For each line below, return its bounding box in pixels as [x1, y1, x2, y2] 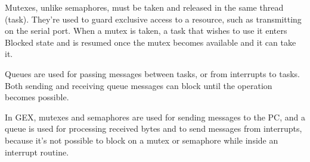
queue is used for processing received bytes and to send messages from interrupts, [5, 122, 302, 135]
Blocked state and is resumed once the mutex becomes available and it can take [5, 36, 296, 48]
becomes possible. [5, 91, 69, 103]
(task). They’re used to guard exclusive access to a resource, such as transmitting [5, 12, 302, 25]
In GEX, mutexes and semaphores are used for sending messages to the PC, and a [5, 110, 305, 123]
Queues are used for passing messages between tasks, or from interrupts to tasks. [5, 67, 300, 80]
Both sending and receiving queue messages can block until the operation [5, 79, 272, 91]
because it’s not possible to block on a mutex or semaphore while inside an [5, 134, 278, 146]
